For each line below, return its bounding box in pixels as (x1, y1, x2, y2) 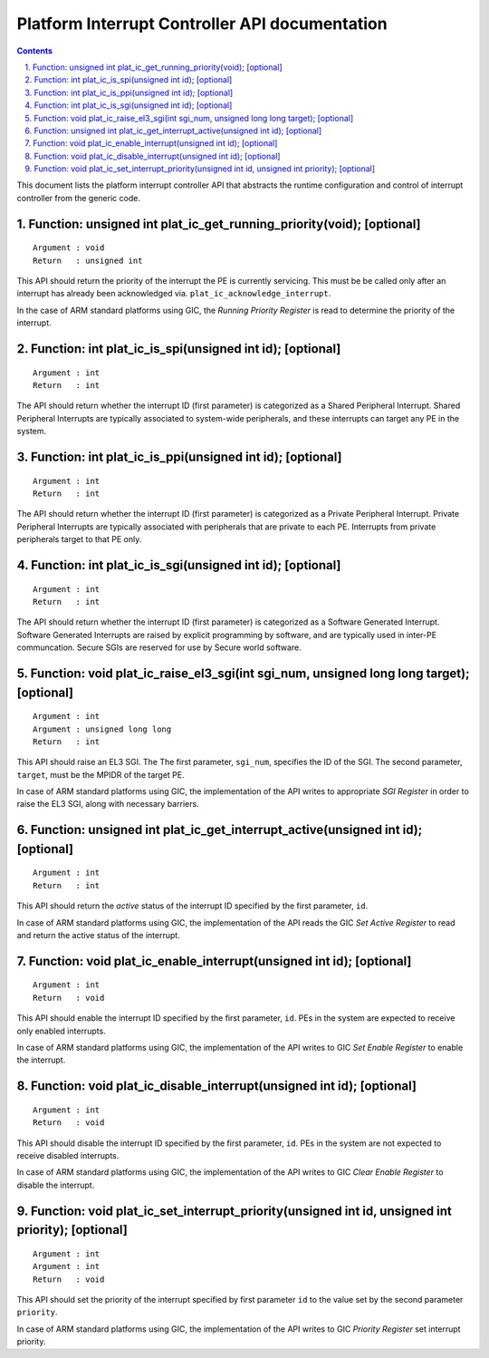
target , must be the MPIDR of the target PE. (16, 769, 185, 780)
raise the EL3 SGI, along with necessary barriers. (16, 799, 199, 810)
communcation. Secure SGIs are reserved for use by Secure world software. (16, 642, 302, 653)
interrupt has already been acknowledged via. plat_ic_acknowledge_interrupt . (16, 288, 331, 299)
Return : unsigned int (33, 255, 143, 266)
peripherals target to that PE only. (16, 534, 142, 545)
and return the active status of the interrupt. (16, 930, 180, 941)
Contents (16, 45, 53, 56)
